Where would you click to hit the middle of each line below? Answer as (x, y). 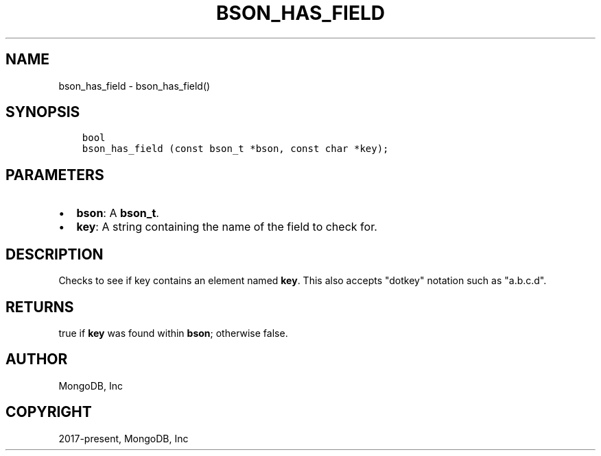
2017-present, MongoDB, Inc (123, 438)
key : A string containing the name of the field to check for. (227, 227)
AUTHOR (37, 359)
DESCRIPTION (55, 254)
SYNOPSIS (43, 112)
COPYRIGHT (49, 412)
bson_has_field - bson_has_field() (134, 86)
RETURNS (40, 307)
